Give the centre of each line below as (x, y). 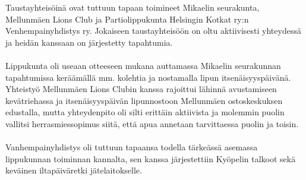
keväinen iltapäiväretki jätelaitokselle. (74, 170)
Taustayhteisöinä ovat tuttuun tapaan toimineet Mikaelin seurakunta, (133, 7)
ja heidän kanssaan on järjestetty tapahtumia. (89, 42)
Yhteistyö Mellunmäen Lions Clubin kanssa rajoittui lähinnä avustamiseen (141, 89)
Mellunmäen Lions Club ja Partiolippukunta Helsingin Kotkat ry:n (127, 19)
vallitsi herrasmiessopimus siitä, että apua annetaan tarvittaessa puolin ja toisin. (152, 123)
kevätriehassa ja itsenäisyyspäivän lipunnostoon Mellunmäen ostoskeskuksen (144, 100)
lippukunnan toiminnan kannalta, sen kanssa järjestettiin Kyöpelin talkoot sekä (151, 158)
